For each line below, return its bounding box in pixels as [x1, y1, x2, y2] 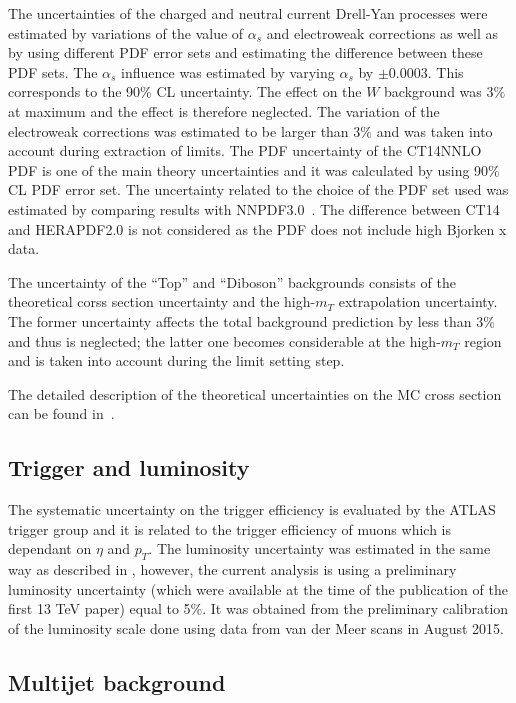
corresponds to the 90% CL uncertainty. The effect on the [8, 81, 362, 102]
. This [427, 61, 464, 82]
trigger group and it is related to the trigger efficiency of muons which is [8, 518, 452, 539]
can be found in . [8, 403, 115, 424]
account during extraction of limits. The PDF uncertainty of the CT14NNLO [8, 140, 482, 161]
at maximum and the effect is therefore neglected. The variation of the [8, 100, 440, 121]
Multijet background [8, 666, 226, 697]
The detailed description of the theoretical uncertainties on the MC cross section [8, 383, 502, 404]
